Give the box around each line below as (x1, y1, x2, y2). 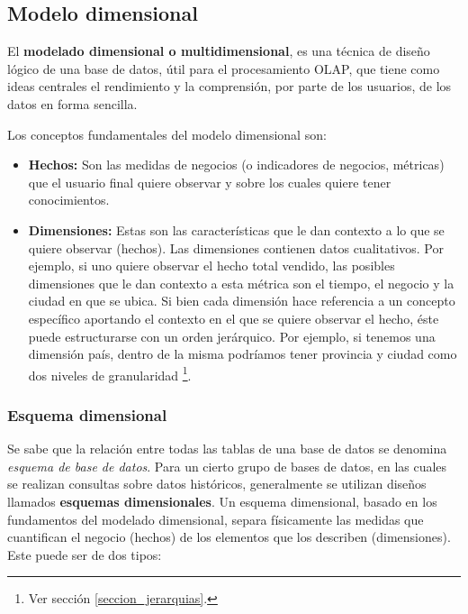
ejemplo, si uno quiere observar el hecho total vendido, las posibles (28, 256, 395, 275)
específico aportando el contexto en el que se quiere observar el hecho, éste (28, 308, 439, 327)
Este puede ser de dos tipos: (7, 545, 162, 564)
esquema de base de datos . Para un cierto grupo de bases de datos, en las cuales (7, 456, 447, 475)
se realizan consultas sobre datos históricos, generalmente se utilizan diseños (7, 474, 427, 493)
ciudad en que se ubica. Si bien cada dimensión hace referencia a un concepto (28, 291, 455, 310)
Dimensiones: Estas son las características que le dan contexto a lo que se (28, 220, 445, 239)
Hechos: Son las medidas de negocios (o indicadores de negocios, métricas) (28, 155, 445, 174)
